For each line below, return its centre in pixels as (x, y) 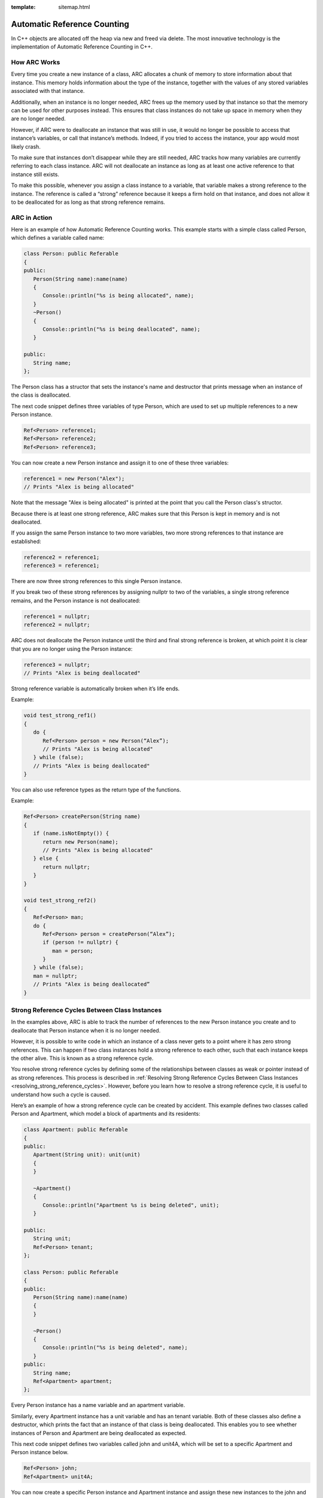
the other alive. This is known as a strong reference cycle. (82, 1058)
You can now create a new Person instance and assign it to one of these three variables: (120, 463)
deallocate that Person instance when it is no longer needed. (86, 1030)
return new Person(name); (81, 842)
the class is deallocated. (41, 395)
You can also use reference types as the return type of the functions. (96, 790)
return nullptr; (66, 867)
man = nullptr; (55, 976)
